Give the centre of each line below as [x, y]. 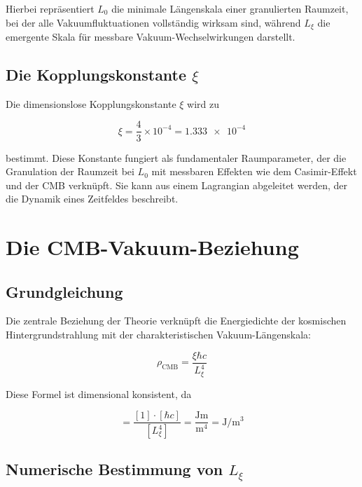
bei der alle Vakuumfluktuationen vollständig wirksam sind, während [153, 22]
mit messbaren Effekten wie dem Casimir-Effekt [254, 171]
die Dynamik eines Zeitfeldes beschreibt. [92, 199]
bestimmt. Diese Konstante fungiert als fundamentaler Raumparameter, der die [176, 157]
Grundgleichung [64, 291]
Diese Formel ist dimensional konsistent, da [99, 393]
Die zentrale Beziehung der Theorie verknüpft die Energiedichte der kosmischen [176, 321]
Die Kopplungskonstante [96, 75]
